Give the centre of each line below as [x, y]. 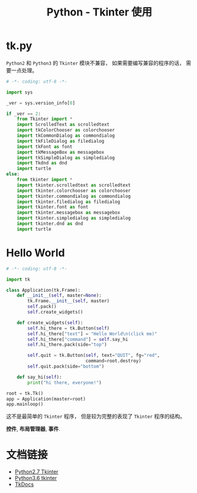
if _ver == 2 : [24, 114]
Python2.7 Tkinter [36, 472]
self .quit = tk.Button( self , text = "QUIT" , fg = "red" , [94, 356]
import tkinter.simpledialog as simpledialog [74, 218]
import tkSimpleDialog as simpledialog [66, 157]
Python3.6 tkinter [36, 478]
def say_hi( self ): [39, 377]
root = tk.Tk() [25, 393]
